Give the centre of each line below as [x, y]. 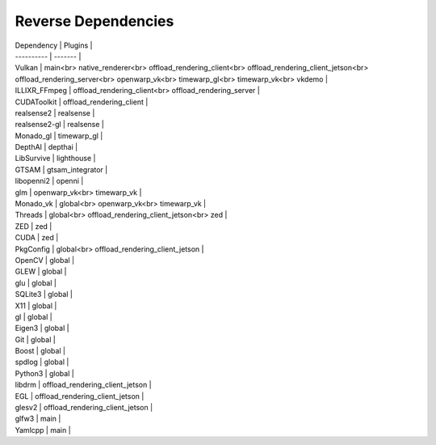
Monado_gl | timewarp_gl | [59, 136]
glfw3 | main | [38, 419]
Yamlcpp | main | [43, 430]
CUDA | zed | [37, 238]
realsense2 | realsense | [55, 112]
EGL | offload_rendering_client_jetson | [80, 396]
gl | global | [34, 316]
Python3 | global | [44, 373]
